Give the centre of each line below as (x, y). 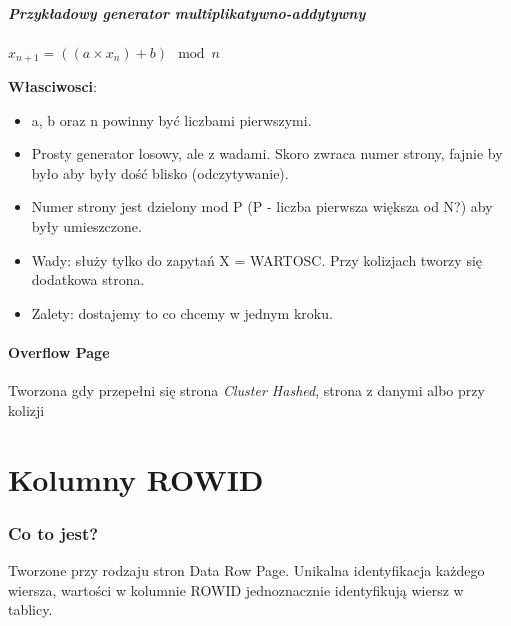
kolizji (26, 409)
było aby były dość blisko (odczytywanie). (160, 172)
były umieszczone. (86, 225)
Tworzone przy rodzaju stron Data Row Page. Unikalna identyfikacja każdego (246, 569)
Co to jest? (53, 532)
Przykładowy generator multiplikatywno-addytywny (187, 12)
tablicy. (30, 609)
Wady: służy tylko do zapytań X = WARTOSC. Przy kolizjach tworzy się (257, 259)
